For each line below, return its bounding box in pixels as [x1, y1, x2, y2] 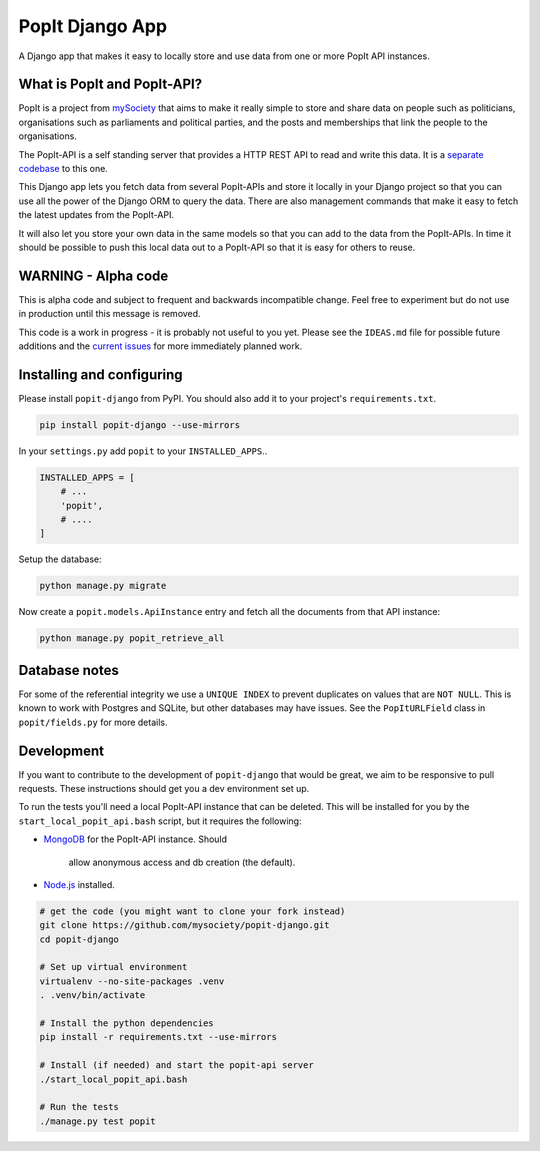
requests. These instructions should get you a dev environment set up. [18, 782, 310, 794]
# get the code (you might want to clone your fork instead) [39, 905, 346, 917]
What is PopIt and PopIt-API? [18, 76, 203, 93]
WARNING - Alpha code [18, 267, 169, 284]
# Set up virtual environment [39, 961, 188, 973]
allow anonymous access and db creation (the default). [68, 856, 296, 868]
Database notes [18, 661, 119, 679]
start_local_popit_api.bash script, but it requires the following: [18, 815, 302, 827]
